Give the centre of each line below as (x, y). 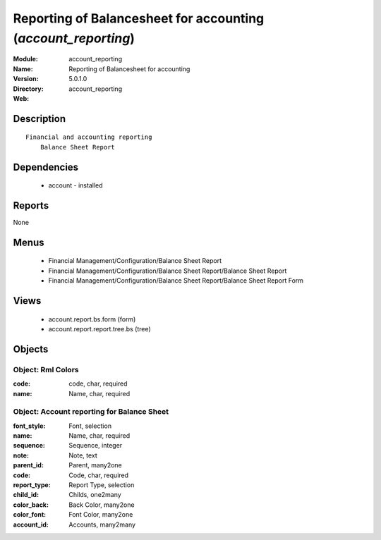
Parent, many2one (96, 465)
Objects (31, 349)
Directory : (28, 89)
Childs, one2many (95, 495)
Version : (26, 79)
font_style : (29, 426)
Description (40, 119)
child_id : (26, 495)
